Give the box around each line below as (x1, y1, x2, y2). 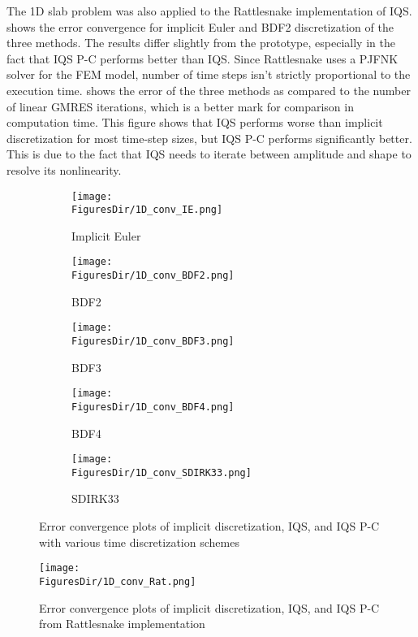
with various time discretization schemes (39, 533, 239, 550)
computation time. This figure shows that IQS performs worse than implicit (6, 114, 383, 131)
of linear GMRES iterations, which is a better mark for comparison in (6, 97, 354, 115)
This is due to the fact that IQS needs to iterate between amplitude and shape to (6, 145, 412, 162)
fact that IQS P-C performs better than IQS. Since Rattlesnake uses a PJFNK (6, 50, 399, 67)
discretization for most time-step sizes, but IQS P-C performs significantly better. (6, 129, 412, 146)
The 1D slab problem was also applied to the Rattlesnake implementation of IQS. (6, 2, 412, 19)
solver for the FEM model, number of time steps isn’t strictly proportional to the (6, 66, 411, 83)
